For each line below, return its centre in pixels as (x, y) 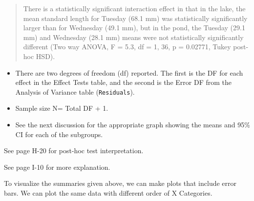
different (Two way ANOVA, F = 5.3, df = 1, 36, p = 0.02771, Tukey (127, 47)
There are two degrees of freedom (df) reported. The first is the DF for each (129, 72)
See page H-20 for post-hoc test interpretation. (74, 151)
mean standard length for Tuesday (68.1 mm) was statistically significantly (135, 18)
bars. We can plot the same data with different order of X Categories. (108, 192)
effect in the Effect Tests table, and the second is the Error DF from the (123, 82)
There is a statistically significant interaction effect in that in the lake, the (134, 8)
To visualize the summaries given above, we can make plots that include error (120, 183)
